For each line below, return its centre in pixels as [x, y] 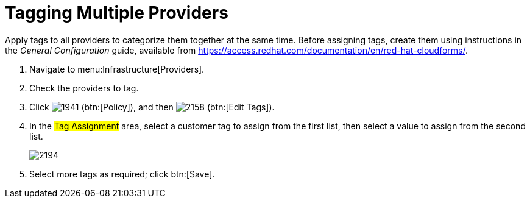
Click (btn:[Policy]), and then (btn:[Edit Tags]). [152, 107]
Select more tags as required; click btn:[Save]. [122, 174]
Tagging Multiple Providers [117, 13]
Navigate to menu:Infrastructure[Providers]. [117, 69]
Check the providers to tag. [84, 88]
